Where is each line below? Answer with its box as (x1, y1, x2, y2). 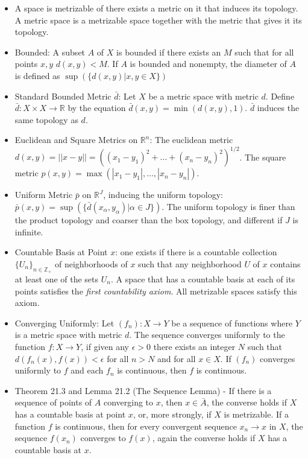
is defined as (14, 69, 60, 81)
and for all (157, 352, 196, 364)
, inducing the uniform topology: (103, 188, 223, 201)
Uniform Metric (14, 188, 73, 201)
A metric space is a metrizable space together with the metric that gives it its (14, 13, 302, 26)
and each (71, 364, 104, 377)
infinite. (14, 225, 43, 238)
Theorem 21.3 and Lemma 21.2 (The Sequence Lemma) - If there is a (14, 384, 272, 396)
